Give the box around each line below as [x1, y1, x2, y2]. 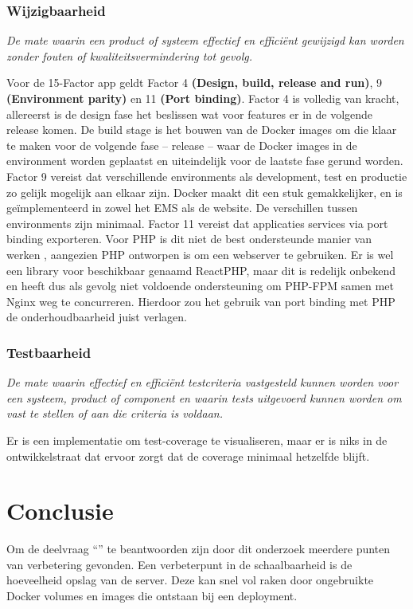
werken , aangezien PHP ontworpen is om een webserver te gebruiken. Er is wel [6, 246, 394, 262]
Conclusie [6, 494, 114, 527]
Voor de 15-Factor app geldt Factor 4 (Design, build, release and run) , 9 [6, 74, 383, 91]
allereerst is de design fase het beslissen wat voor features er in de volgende [6, 105, 373, 122]
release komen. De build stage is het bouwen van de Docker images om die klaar [6, 121, 397, 138]
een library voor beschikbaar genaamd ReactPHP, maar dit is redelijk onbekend [6, 261, 396, 278]
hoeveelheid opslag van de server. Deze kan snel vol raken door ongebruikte [6, 572, 374, 588]
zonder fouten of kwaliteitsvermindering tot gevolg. [6, 47, 252, 64]
